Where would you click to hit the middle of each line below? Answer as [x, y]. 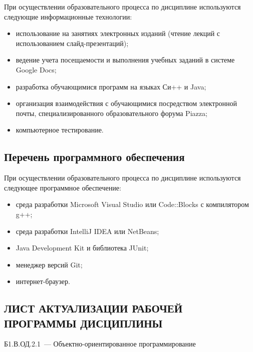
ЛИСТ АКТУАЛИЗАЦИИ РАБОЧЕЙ [93, 308]
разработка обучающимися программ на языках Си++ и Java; [111, 86]
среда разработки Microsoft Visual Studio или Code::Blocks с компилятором [132, 204]
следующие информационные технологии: [68, 16]
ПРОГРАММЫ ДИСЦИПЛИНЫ [83, 323]
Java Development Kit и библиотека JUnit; [82, 248]
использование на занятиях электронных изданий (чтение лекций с [118, 33]
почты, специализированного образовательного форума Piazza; [111, 113]
